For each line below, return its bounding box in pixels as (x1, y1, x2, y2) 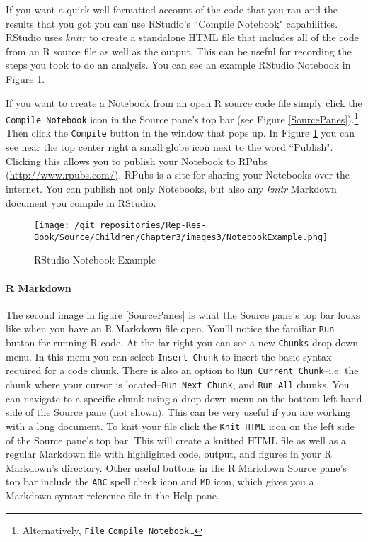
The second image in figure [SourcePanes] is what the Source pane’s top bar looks (6, 307, 360, 322)
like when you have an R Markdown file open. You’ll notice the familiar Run (6, 321, 335, 336)
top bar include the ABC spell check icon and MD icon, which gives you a (6, 474, 314, 489)
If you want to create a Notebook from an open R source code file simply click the (6, 95, 362, 110)
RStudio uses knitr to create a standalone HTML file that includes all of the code (6, 30, 359, 45)
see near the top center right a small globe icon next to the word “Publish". (6, 140, 333, 154)
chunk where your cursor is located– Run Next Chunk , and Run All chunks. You (6, 377, 350, 392)
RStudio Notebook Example (34, 252, 156, 267)
